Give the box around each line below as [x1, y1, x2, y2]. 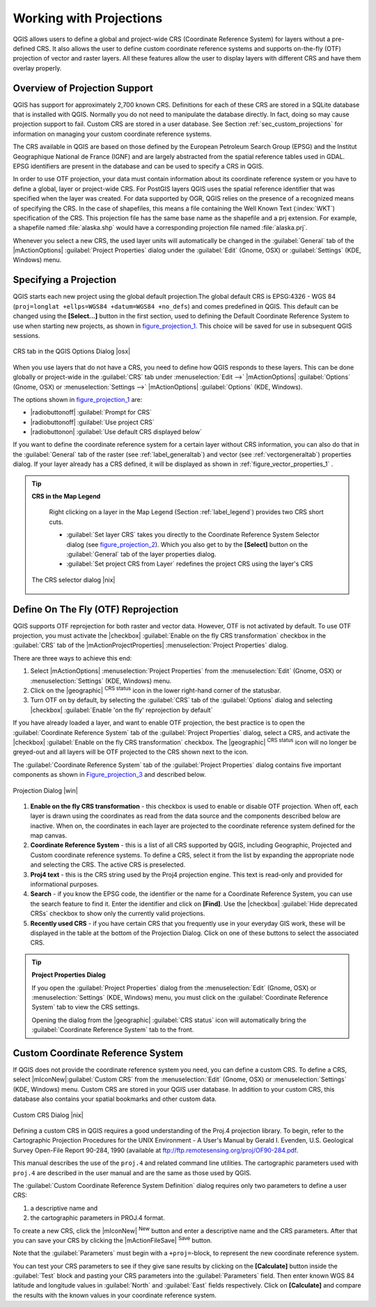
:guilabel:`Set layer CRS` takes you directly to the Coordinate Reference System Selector [66, 530, 320, 539]
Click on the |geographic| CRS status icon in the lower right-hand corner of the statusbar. [30, 685, 281, 695]
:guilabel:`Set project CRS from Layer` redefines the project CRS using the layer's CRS [66, 559, 313, 568]
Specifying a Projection [13, 274, 117, 286]
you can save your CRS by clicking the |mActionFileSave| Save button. [13, 1235, 212, 1244]
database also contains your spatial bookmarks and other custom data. [13, 1095, 217, 1104]
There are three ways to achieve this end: [13, 653, 132, 662]
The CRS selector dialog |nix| [31, 575, 116, 584]
